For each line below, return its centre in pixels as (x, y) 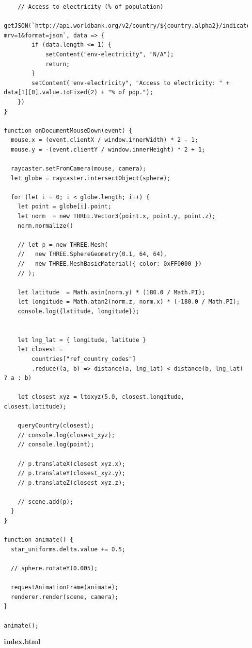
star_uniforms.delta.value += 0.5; (68, 549)
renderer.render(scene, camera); (65, 597)
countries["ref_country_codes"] (84, 359)
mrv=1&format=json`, (37, 35)
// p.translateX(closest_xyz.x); (71, 464)
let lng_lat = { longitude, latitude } (82, 340)
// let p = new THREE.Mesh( (63, 245)
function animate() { (39, 540)
